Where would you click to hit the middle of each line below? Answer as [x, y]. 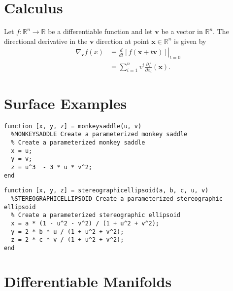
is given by [190, 41]
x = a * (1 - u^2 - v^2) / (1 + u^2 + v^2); [85, 223]
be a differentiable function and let [100, 31]
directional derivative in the [46, 41]
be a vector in [182, 31]
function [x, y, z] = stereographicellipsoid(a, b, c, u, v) [106, 191]
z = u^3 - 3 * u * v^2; [51, 167]
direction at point [123, 41]
